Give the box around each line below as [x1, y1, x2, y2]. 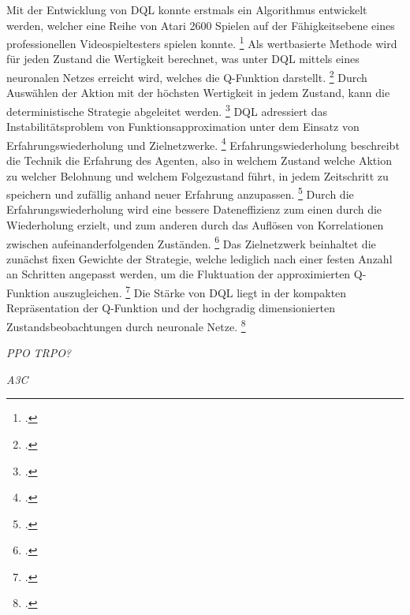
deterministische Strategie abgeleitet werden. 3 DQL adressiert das [6, 100, 327, 119]
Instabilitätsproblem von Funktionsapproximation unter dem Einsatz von [6, 118, 360, 135]
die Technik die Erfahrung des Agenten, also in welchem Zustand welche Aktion [6, 151, 392, 168]
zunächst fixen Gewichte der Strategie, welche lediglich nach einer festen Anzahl [6, 250, 393, 266]
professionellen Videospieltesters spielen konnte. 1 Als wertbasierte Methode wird [6, 33, 397, 51]
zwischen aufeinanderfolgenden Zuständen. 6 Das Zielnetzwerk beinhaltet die [6, 233, 376, 252]
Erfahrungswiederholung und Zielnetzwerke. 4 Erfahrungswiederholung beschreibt [6, 134, 400, 153]
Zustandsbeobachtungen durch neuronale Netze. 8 [6, 315, 246, 334]
